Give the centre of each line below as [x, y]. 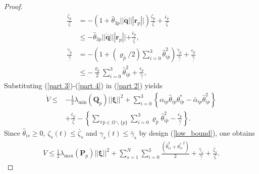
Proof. [13, 6]
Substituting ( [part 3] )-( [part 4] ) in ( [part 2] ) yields [83, 85]
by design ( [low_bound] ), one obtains [197, 132]
